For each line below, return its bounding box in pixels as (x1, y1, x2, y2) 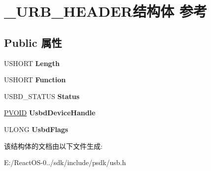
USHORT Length (4, 58, 60, 68)
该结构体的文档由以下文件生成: (4, 140, 103, 151)
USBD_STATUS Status (4, 91, 80, 101)
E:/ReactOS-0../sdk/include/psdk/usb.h (4, 157, 126, 168)
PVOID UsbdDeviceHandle (4, 107, 96, 118)
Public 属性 (4, 34, 62, 50)
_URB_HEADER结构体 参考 (4, 1, 207, 21)
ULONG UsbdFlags (4, 124, 69, 134)
